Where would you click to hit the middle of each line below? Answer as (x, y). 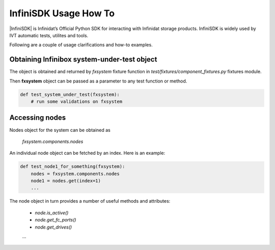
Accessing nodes (38, 118)
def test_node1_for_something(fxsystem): (73, 166)
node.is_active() (52, 213)
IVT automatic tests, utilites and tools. (49, 35)
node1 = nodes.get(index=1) (66, 181)
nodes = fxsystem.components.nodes (75, 174)
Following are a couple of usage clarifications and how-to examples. (81, 45)
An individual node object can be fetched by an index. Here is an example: (87, 153)
